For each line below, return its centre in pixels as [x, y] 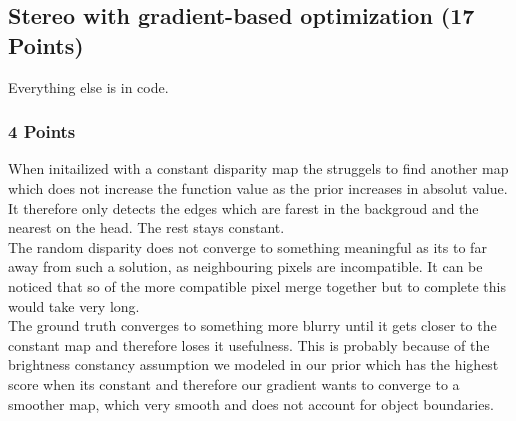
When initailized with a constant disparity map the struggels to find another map [258, 168]
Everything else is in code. [88, 86]
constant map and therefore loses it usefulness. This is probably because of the [249, 344]
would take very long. [74, 305]
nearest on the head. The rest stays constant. [146, 227]
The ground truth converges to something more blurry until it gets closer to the [252, 325]
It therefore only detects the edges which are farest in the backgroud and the [243, 207]
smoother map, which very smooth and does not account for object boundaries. [251, 403]
